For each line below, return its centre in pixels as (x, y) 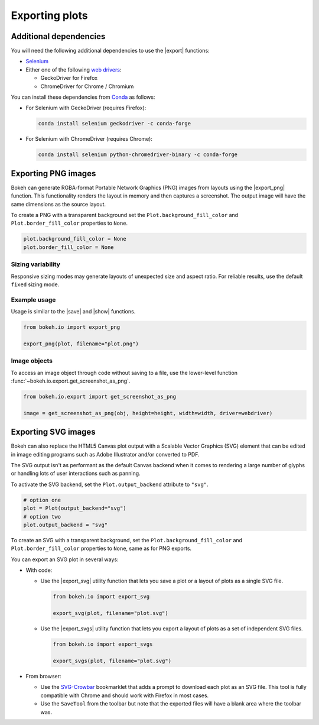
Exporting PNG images (53, 174)
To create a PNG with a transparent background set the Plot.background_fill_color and (125, 215)
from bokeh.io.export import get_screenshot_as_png (100, 397)
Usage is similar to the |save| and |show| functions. (73, 312)
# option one (42, 500)
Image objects (32, 361)
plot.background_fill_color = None (75, 239)
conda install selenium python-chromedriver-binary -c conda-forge (138, 155)
